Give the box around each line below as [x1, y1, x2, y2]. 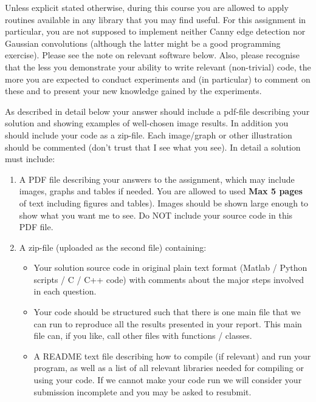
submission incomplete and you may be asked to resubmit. [33, 385, 252, 398]
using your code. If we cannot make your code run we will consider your [33, 373, 302, 386]
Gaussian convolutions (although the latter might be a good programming [5, 36, 281, 49]
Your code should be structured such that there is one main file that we [33, 305, 301, 318]
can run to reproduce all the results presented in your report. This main [33, 317, 302, 330]
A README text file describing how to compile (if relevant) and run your [33, 349, 311, 362]
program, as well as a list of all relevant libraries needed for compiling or [33, 361, 304, 374]
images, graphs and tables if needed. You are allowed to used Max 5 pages [19, 185, 303, 197]
